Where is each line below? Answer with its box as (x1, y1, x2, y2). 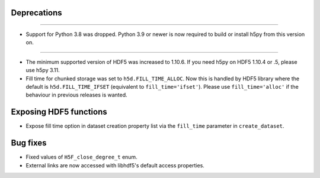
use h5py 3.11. (25, 67, 60, 74)
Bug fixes (11, 138, 47, 148)
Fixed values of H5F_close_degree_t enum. (25, 154, 137, 161)
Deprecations (11, 8, 62, 18)
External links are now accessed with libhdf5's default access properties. (25, 161, 204, 169)
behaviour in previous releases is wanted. (25, 92, 127, 99)
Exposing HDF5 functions (11, 107, 107, 117)
